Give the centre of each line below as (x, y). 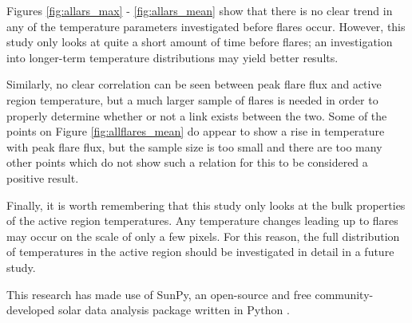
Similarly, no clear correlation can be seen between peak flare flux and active (194, 84)
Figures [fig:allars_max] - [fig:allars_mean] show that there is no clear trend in (200, 10)
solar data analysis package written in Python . (174, 310)
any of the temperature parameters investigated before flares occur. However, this (206, 26)
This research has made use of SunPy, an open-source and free (159, 294)
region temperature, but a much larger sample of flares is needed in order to (192, 99)
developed (31, 310)
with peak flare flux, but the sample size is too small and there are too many (194, 146)
